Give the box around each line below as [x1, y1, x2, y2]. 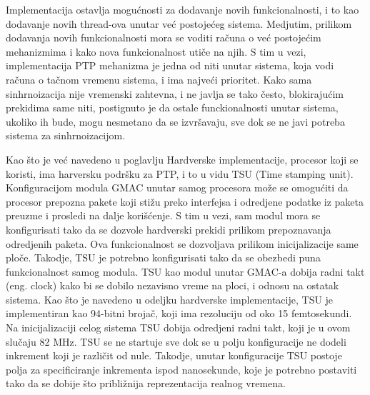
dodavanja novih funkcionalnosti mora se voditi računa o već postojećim [6, 30, 321, 45]
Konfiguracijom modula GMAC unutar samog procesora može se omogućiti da [6, 180, 349, 195]
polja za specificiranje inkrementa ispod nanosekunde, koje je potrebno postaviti [6, 361, 357, 376]
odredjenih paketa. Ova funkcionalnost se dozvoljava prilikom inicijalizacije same [6, 236, 359, 251]
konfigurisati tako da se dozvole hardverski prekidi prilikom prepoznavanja [6, 221, 331, 236]
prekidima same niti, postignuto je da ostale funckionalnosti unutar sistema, [6, 100, 339, 115]
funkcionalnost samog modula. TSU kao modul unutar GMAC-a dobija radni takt [6, 264, 365, 279]
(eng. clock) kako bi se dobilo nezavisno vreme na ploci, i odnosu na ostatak [6, 278, 339, 293]
